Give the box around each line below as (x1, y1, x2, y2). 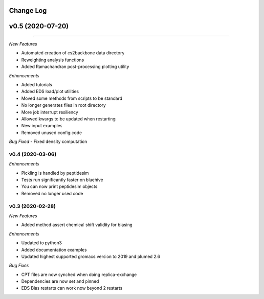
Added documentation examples (21, 247, 87, 253)
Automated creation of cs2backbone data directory (21, 50, 125, 56)
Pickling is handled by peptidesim (21, 170, 89, 176)
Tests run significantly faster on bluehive (21, 177, 104, 183)
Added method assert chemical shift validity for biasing (21, 222, 133, 228)
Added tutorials (21, 81, 52, 88)
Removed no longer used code (21, 190, 83, 196)
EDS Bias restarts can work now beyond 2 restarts (21, 285, 123, 291)
